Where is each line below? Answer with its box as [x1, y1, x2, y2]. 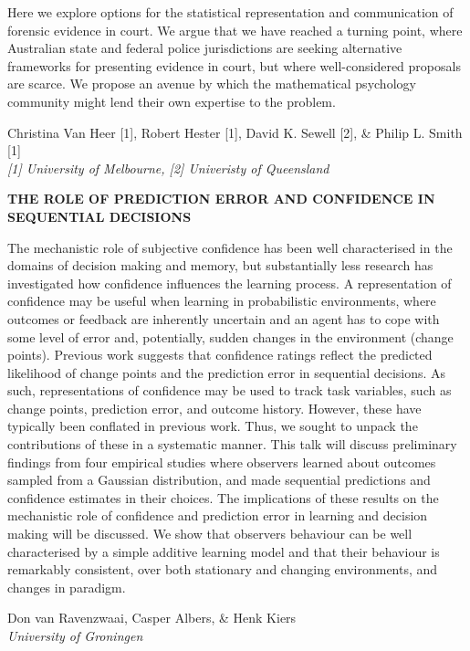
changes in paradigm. [7, 577, 126, 596]
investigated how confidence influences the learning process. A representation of [7, 273, 452, 292]
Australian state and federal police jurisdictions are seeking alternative [7, 38, 402, 58]
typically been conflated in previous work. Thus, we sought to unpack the [7, 416, 418, 436]
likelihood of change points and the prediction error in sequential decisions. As [7, 362, 446, 382]
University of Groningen [7, 626, 143, 645]
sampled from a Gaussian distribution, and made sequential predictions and [7, 470, 431, 489]
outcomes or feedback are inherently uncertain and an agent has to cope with [7, 309, 440, 328]
